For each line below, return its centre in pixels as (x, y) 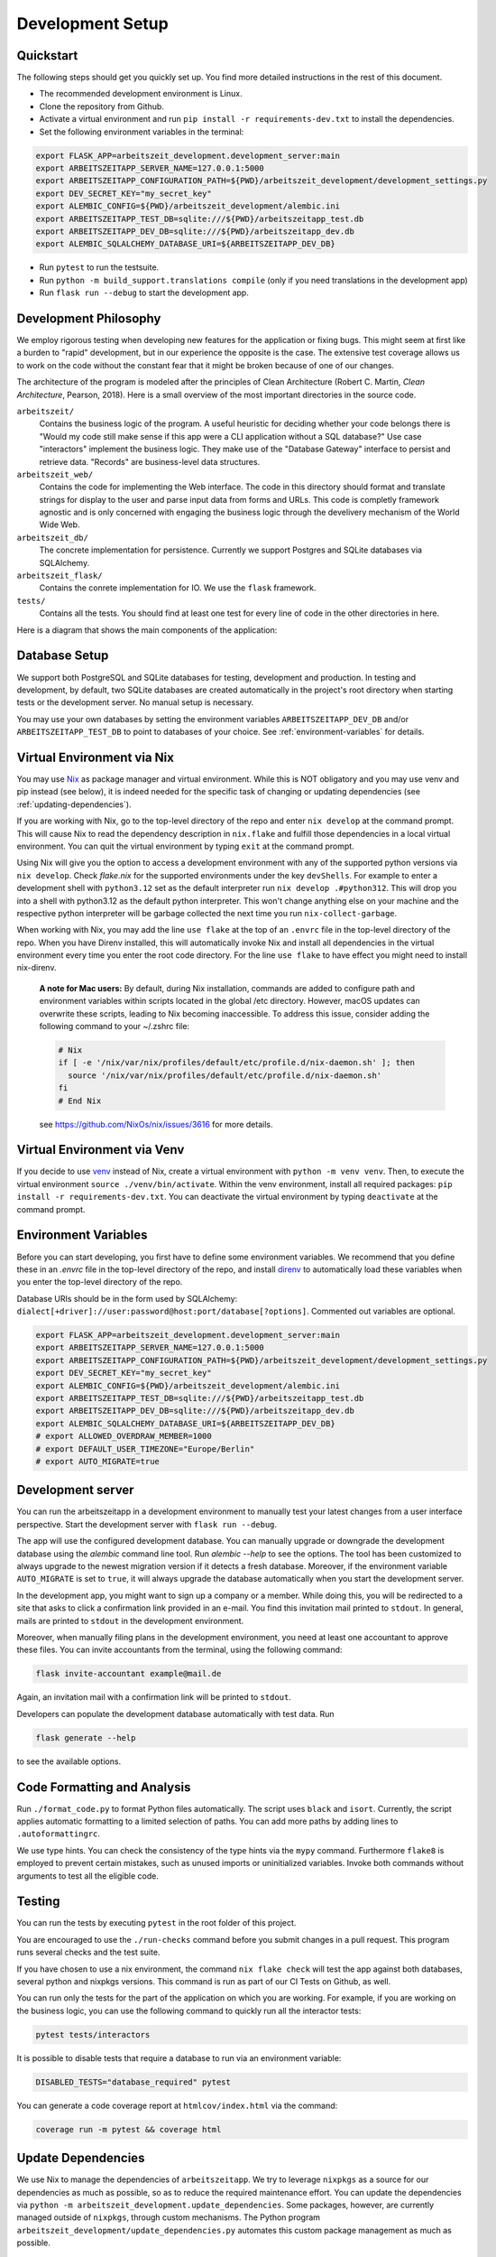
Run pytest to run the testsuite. (99, 267)
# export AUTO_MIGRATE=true (97, 1461)
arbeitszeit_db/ (53, 538)
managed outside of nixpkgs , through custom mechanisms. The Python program (168, 2217)
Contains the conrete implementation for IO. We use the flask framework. (178, 588)
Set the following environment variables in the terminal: (142, 132)
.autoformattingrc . (59, 1834)
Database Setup (63, 656)
